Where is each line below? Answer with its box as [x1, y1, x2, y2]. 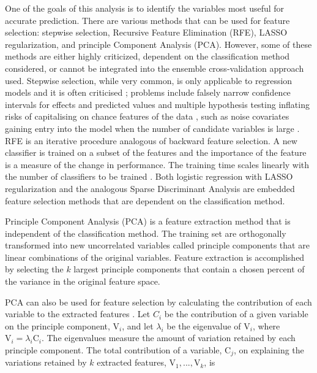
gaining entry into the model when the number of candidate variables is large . [5, 121, 300, 134]
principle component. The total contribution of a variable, [5, 344, 222, 356]
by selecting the [5, 263, 64, 275]
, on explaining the [234, 344, 304, 356]
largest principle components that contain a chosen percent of [73, 263, 305, 275]
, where [252, 319, 280, 332]
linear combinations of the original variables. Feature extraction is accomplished [5, 250, 305, 263]
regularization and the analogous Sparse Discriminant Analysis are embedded [5, 182, 295, 194]
